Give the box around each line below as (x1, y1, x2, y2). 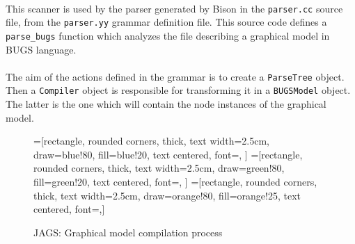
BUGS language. (6, 42, 77, 56)
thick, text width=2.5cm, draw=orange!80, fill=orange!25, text (33, 188, 301, 202)
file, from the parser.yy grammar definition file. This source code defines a (6, 15, 327, 29)
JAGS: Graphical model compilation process (33, 225, 223, 239)
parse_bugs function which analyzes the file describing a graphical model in (6, 28, 330, 42)
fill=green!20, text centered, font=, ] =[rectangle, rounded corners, (33, 174, 317, 189)
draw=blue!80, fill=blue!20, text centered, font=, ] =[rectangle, (33, 147, 303, 161)
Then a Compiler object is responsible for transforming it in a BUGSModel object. (6, 83, 351, 97)
